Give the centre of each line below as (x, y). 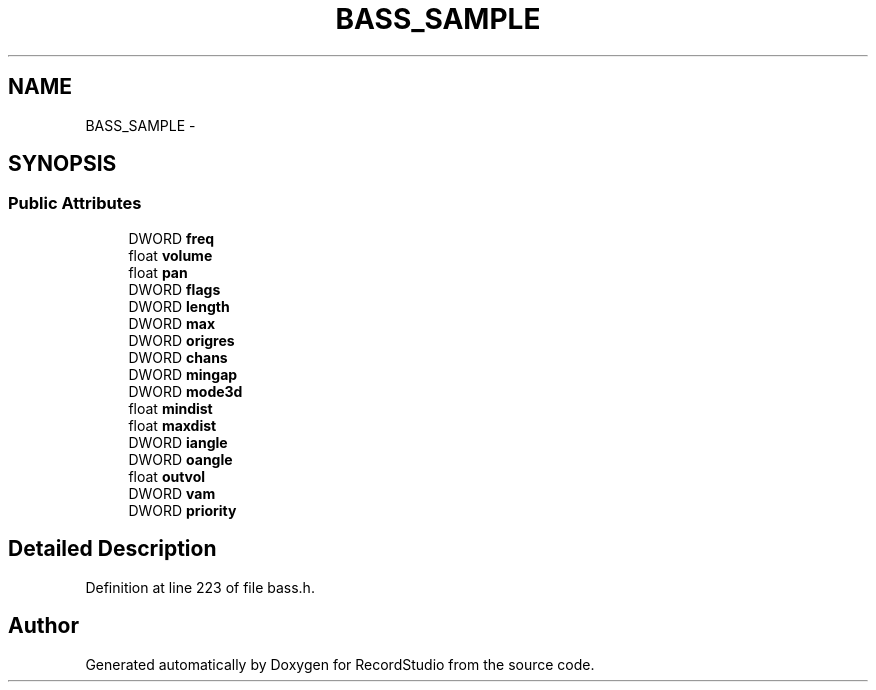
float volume (170, 255)
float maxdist (172, 425)
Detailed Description (112, 549)
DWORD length (179, 306)
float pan (158, 272)
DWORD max (172, 323)
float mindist (170, 408)
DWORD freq (171, 238)
